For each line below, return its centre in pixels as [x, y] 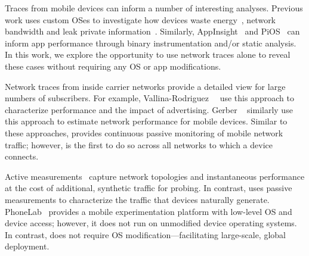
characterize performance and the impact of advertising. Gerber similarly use [149, 109]
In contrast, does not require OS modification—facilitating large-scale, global [145, 234]
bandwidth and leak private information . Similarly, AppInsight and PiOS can [152, 31]
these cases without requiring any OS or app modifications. [113, 66]
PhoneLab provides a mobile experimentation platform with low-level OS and [149, 211]
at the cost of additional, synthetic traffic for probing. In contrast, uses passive [149, 188]
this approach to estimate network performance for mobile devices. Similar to [146, 121]
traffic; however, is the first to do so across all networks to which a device [139, 144]
